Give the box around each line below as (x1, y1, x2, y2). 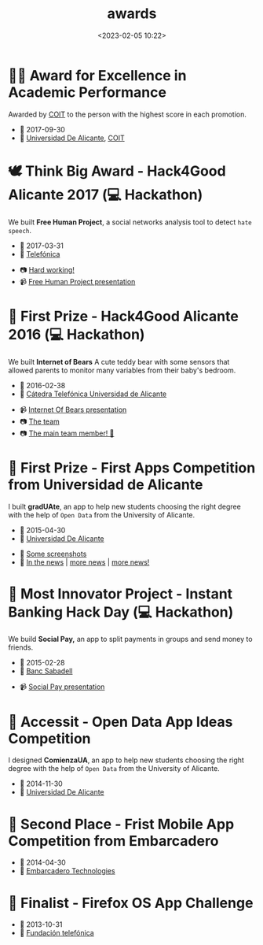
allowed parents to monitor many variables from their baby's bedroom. (8, 365, 236, 375)
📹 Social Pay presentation (19, 682, 105, 691)
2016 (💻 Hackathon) (8, 325, 145, 343)
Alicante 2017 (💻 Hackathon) (8, 186, 203, 203)
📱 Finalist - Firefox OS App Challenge (8, 894, 254, 912)
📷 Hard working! (19, 265, 75, 274)
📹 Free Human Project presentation (19, 276, 136, 286)
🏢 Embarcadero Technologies (19, 866, 115, 876)
